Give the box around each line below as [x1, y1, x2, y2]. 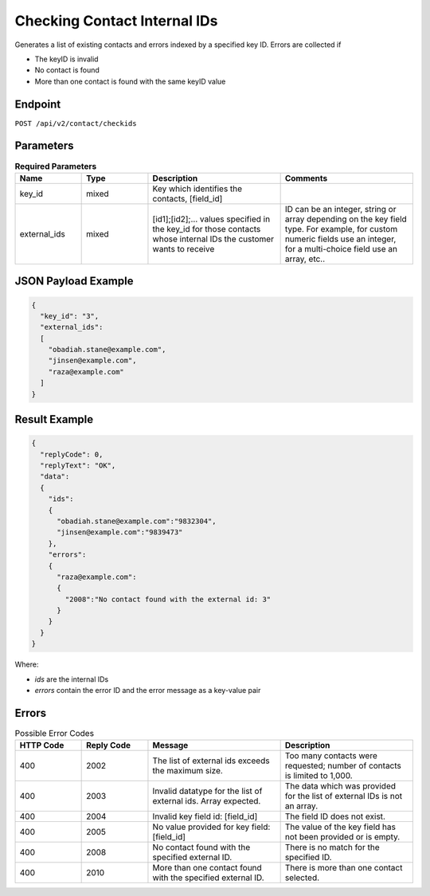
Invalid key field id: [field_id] [152, 811, 258, 822]
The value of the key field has [284, 821, 396, 832]
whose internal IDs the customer [152, 233, 275, 245]
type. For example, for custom [284, 223, 398, 234]
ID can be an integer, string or [284, 203, 397, 214]
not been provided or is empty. [284, 831, 401, 843]
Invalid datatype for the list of [152, 785, 263, 796]
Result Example [14, 413, 94, 426]
